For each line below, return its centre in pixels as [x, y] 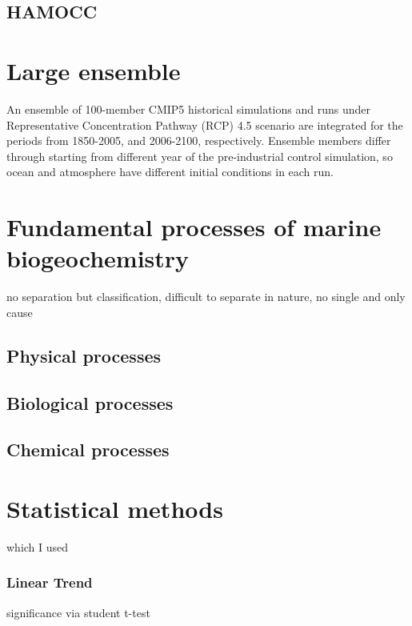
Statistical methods [115, 508]
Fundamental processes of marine [194, 227]
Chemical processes [88, 449]
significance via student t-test [78, 612]
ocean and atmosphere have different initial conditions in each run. [170, 172]
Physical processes [84, 355]
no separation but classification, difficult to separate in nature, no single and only [206, 297]
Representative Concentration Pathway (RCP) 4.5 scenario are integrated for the [205, 124]
